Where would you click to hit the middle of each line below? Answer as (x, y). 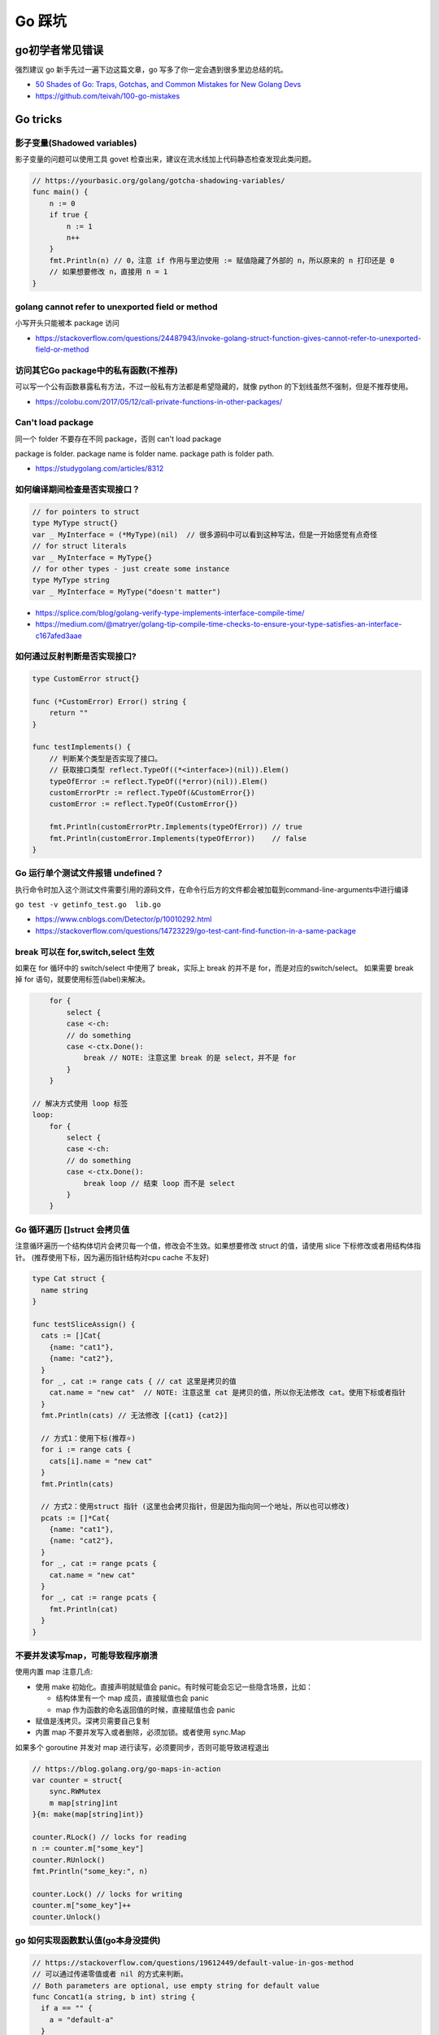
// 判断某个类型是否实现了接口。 (106, 758)
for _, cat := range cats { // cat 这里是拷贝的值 (139, 1381)
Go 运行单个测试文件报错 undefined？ (89, 873)
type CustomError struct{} (86, 679)
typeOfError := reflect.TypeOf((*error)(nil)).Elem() (159, 781)
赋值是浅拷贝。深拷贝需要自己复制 (92, 1721)
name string (65, 1290)
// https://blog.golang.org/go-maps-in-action (126, 1769)
